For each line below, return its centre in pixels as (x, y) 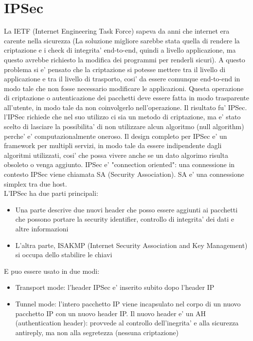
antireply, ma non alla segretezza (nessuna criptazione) (97, 332)
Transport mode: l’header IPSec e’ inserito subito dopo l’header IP (115, 287)
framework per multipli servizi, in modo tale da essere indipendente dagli (113, 145)
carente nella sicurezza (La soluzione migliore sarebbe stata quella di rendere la (122, 40)
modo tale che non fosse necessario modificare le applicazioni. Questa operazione (124, 88)
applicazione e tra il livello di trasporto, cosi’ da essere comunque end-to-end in (122, 79)
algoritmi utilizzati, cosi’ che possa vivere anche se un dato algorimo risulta (116, 155)
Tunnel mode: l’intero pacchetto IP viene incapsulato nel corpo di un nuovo (128, 303)
